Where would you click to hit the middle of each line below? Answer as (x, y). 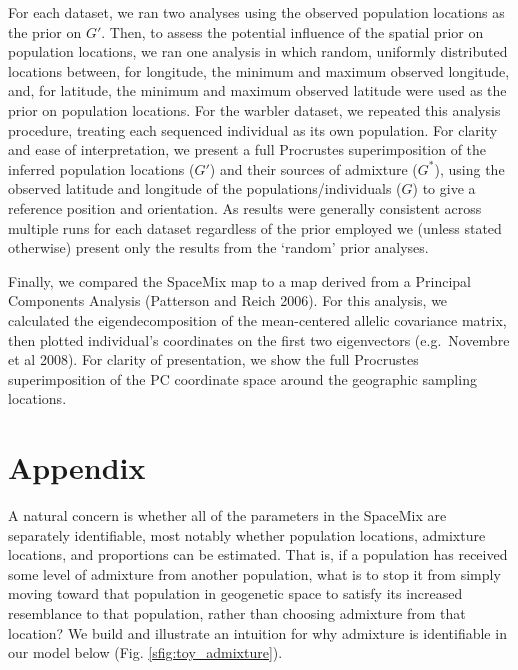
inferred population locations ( (101, 168)
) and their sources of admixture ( (313, 168)
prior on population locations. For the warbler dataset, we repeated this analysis (254, 109)
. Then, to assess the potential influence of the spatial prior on (292, 31)
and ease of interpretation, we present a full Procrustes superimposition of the (247, 149)
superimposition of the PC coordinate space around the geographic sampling (242, 378)
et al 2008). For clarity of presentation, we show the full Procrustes (213, 359)
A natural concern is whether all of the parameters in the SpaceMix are (227, 515)
